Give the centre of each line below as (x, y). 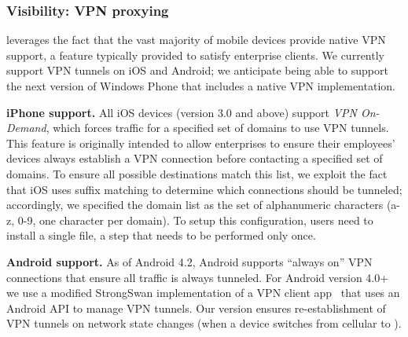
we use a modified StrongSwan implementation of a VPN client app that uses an (203, 293)
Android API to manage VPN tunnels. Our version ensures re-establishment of (196, 308)
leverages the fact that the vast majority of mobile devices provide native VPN (196, 40)
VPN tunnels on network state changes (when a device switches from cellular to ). (204, 323)
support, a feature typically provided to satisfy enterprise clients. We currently (195, 55)
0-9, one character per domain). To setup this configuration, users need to (195, 220)
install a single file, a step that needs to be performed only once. (161, 235)
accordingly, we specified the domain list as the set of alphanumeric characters (195, 205)
